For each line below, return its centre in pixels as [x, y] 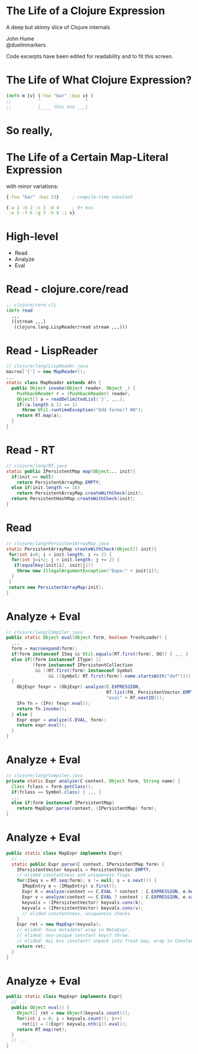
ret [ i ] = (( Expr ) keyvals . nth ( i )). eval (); [75, 1024]
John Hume [20, 38]
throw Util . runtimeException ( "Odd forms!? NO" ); [82, 410]
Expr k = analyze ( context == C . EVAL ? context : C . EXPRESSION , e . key [109, 891]
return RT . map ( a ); [39, 416]
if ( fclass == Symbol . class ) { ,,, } [56, 792]
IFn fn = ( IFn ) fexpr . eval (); [54, 703]
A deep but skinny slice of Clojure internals [58, 27]
